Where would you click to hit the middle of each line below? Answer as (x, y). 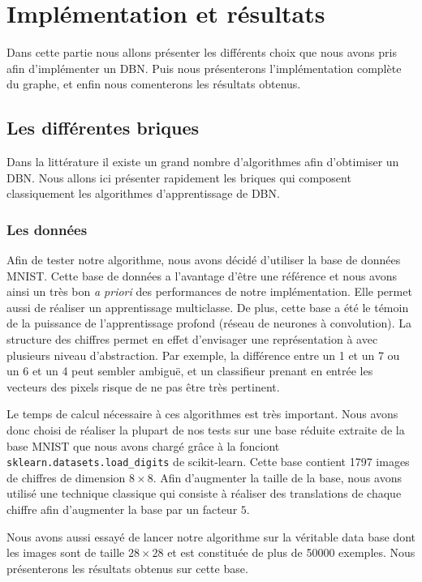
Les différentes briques (103, 128)
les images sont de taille (66, 552)
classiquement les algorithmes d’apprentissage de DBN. (143, 193)
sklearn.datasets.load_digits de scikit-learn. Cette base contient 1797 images (208, 462)
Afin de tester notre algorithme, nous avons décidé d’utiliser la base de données (204, 260)
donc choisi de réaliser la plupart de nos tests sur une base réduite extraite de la (206, 430)
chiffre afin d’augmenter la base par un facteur (122, 509)
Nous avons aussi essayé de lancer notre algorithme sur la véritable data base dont (211, 536)
